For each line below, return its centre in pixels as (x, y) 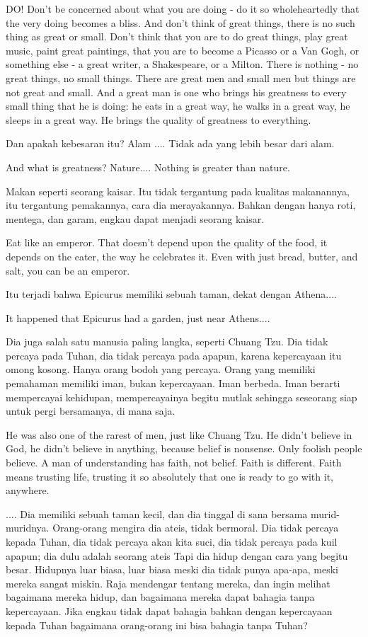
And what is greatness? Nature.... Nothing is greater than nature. (148, 167)
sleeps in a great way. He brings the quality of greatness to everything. (159, 119)
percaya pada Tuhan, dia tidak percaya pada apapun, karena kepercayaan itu (174, 355)
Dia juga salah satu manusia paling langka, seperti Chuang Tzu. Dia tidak (167, 342)
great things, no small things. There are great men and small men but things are (181, 78)
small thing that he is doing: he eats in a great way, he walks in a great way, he (178, 106)
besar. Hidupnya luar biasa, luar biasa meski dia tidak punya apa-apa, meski (172, 569)
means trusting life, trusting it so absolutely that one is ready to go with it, (169, 476)
